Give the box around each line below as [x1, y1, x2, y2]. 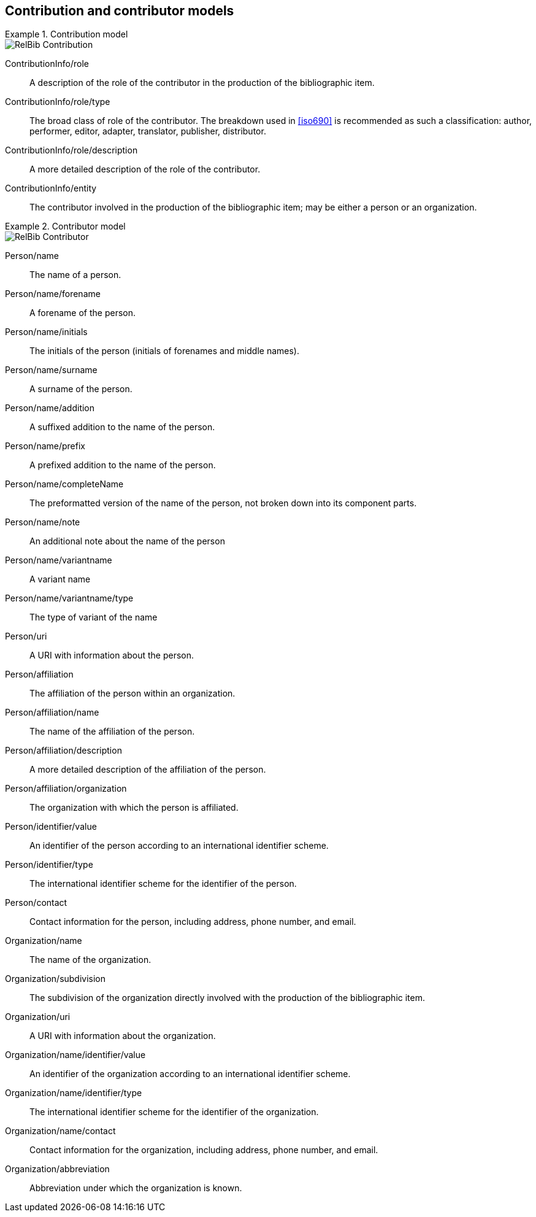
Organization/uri [5, 1011, 71, 1022]
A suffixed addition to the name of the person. [29, 422, 215, 433]
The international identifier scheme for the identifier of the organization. [29, 1107, 319, 1118]
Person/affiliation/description [5, 745, 122, 756]
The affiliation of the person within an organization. [29, 688, 235, 699]
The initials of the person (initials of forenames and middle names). [29, 346, 299, 357]
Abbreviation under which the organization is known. [29, 1183, 242, 1194]
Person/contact [5, 897, 67, 908]
